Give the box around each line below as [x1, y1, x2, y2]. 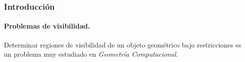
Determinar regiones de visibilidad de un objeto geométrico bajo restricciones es [4, 39, 242, 49]
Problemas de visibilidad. [4, 21, 90, 31]
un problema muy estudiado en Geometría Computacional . [4, 49, 178, 59]
